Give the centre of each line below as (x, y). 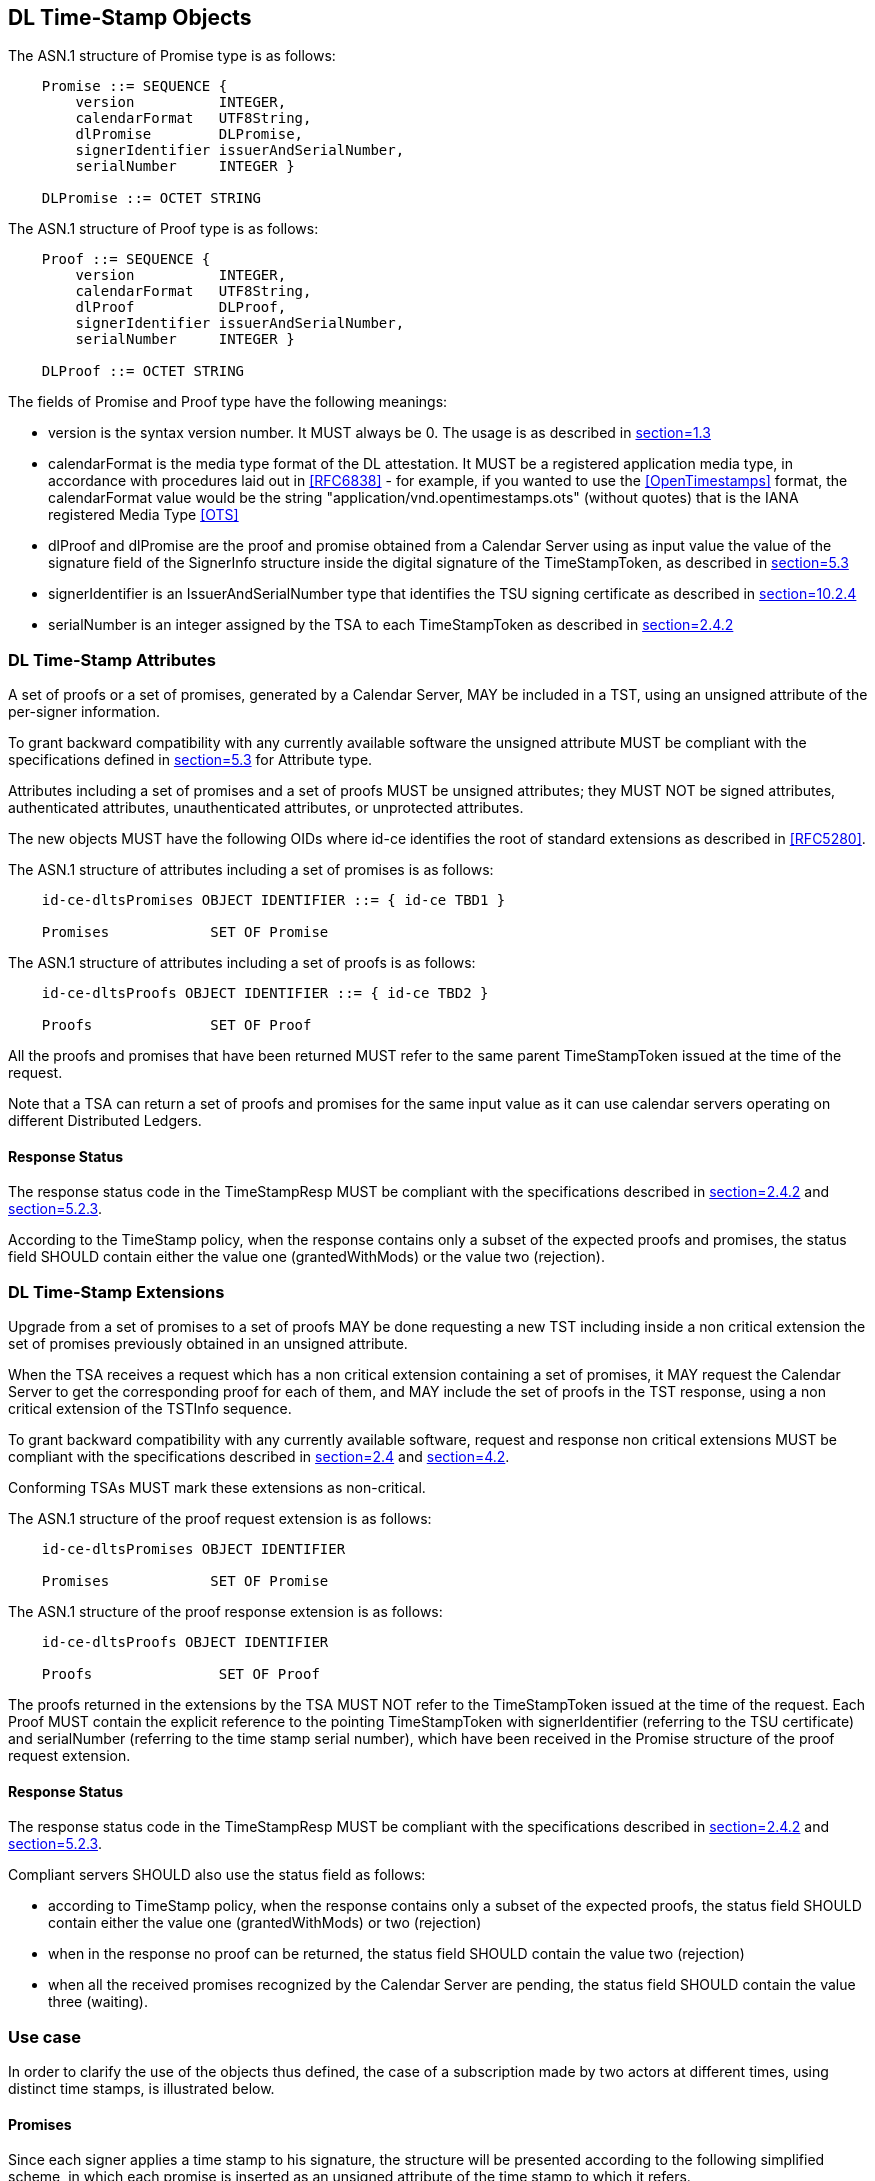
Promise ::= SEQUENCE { (134, 86)
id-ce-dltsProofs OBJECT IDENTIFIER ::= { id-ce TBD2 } (265, 993)
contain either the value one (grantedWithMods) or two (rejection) (265, 1923)
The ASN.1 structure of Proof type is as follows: (163, 229)
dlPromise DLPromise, (189, 134)
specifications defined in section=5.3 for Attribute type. (190, 760)
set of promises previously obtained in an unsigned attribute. (208, 1344)
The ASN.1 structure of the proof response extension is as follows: (225, 1612)
